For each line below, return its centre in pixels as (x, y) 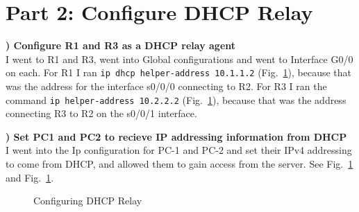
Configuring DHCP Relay (88, 201)
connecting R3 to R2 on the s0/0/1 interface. (101, 113)
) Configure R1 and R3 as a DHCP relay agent (121, 45)
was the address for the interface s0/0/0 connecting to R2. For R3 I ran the (166, 86)
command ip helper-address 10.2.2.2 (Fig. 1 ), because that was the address (176, 99)
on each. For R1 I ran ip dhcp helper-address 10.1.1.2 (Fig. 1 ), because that (179, 72)
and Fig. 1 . (30, 177)
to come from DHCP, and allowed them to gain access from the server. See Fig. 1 (179, 164)
